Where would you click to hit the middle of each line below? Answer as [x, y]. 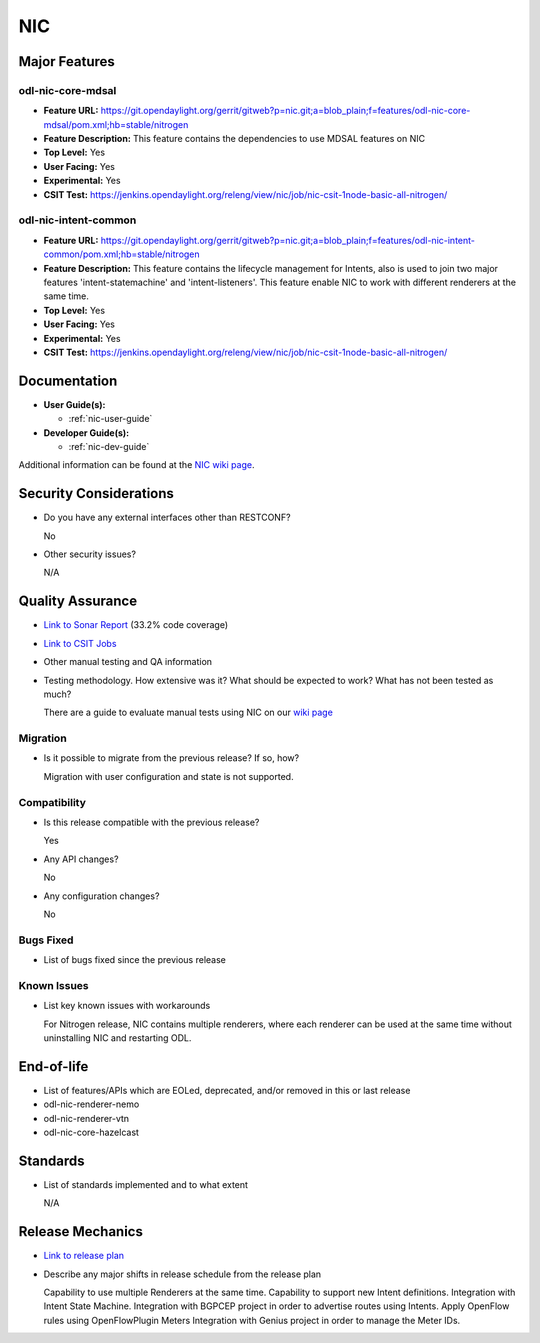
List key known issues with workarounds [127, 1006]
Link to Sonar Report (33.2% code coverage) [136, 625]
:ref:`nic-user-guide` [110, 419]
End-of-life [53, 1066]
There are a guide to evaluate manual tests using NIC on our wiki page [188, 712]
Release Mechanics [81, 1231]
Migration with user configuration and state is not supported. [168, 776]
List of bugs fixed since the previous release [135, 960]
